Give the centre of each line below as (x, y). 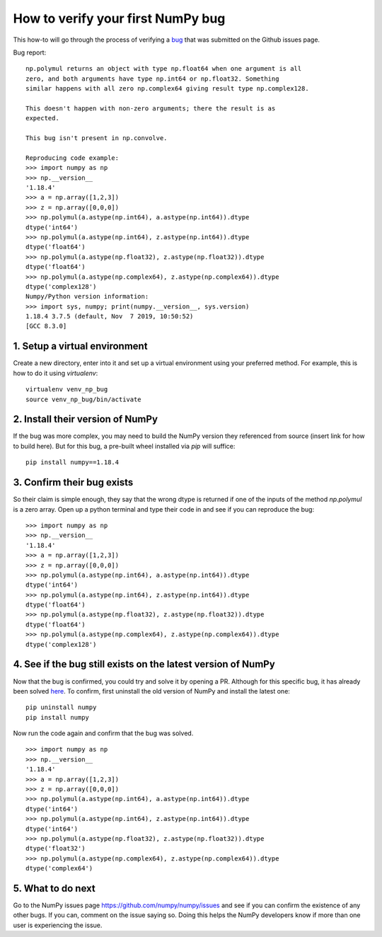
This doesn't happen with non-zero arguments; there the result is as (151, 108)
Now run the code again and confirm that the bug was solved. (103, 733)
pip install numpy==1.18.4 (73, 462)
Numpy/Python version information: (87, 297)
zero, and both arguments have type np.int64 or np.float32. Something (152, 79)
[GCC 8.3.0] (46, 326)
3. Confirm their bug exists (73, 482)
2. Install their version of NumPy (86, 419)
